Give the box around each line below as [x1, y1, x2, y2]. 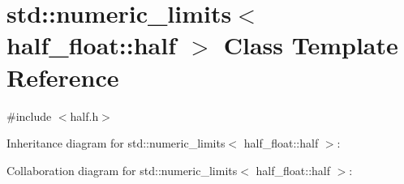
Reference [6, 60, 119, 93]
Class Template [223, 28, 398, 62]
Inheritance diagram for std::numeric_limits [6, 135, 226, 152]
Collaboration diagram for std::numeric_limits [6, 161, 238, 178]
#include [6, 107, 52, 124]
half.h [70, 107, 99, 124]
